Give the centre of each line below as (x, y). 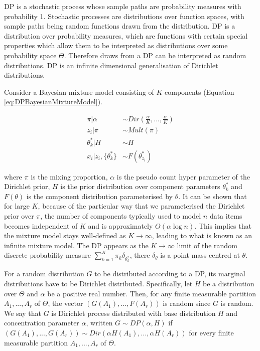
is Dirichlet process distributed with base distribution (134, 313)
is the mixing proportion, (69, 176)
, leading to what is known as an (202, 235)
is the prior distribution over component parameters (140, 186)
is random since (187, 303)
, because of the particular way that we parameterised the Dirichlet (141, 206)
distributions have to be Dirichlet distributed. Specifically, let (98, 284)
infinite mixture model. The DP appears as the (76, 245)
